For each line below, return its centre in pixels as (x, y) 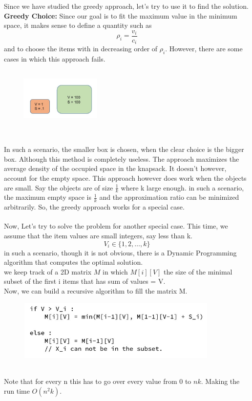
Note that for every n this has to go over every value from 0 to (98, 381)
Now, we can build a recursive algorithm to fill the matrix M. (96, 291)
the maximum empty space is (48, 197)
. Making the (220, 381)
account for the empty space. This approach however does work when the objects (125, 178)
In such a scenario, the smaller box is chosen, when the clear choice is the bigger (124, 149)
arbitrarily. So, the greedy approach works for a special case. (94, 207)
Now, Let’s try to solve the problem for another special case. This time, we (116, 226)
